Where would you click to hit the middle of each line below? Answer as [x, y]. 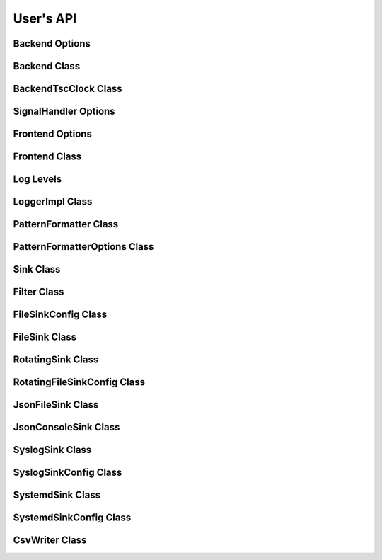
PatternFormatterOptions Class [83, 247]
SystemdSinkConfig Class [72, 518]
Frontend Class [47, 157]
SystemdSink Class [57, 495]
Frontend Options [52, 134]
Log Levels [37, 179]
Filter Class [39, 292]
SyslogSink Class [52, 450]
